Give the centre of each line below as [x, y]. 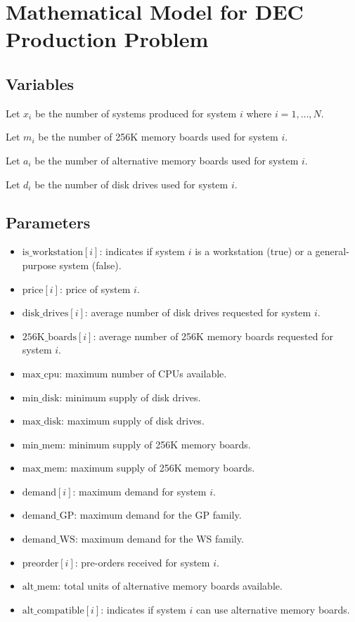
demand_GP [48, 516]
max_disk [42, 422]
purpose [39, 265]
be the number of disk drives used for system [131, 184]
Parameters [48, 222]
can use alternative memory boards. [273, 609]
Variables [40, 83]
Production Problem [107, 39]
